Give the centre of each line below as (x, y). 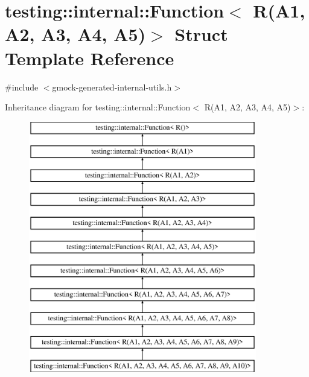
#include (22, 87)
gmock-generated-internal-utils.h (112, 87)
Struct (201, 34)
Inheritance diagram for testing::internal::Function (98, 107)
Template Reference (90, 58)
